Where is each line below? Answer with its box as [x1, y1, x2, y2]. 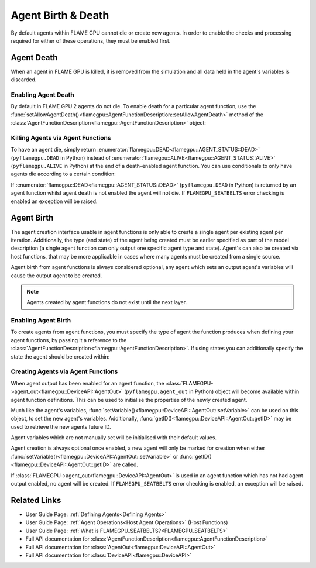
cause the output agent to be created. [11, 272, 102, 279]
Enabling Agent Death [11, 91, 74, 99]
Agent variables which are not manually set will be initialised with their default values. [11, 434, 217, 441]
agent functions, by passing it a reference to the [11, 336, 127, 343]
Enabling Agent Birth [11, 316, 71, 325]
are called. [112, 461, 139, 468]
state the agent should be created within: [11, 353, 110, 360]
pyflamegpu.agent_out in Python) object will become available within [126, 388, 300, 395]
